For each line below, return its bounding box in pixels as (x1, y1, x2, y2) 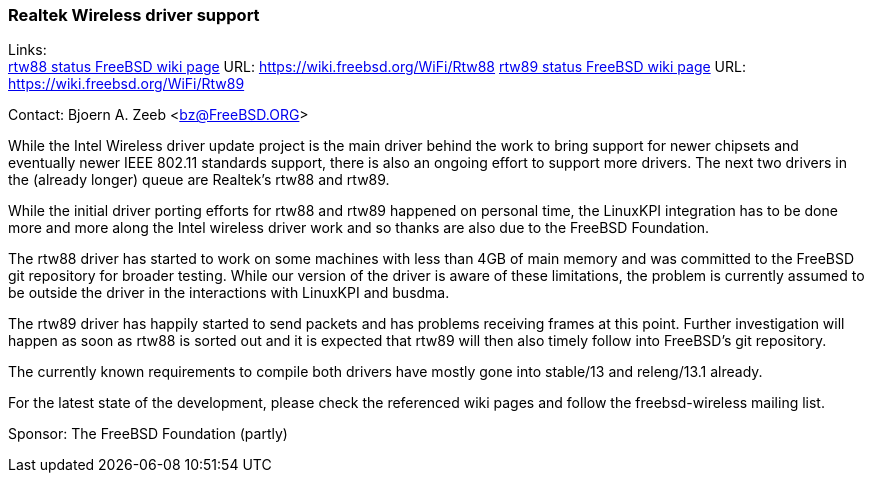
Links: (8, 41, 47, 59)
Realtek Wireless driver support (8, 5, 260, 25)
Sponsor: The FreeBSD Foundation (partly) (8, 425, 288, 443)
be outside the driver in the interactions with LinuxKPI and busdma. (8, 284, 450, 302)
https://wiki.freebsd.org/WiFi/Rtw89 (8, 75, 245, 93)
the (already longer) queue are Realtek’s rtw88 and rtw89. (8, 171, 390, 189)
